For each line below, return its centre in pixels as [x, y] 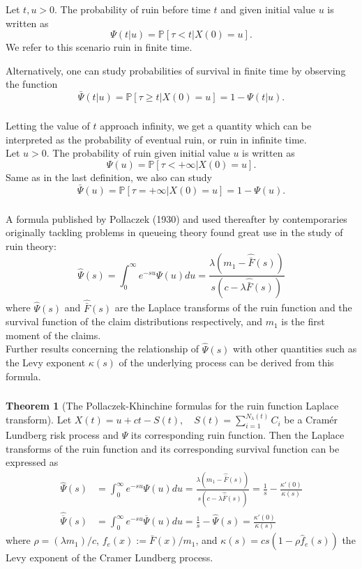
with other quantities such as [295, 349]
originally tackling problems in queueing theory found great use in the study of [174, 232]
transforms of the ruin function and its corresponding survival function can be [173, 448]
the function [32, 84]
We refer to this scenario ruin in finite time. [99, 47]
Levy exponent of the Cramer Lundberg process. [110, 558]
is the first [303, 321]
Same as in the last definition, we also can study [109, 177]
